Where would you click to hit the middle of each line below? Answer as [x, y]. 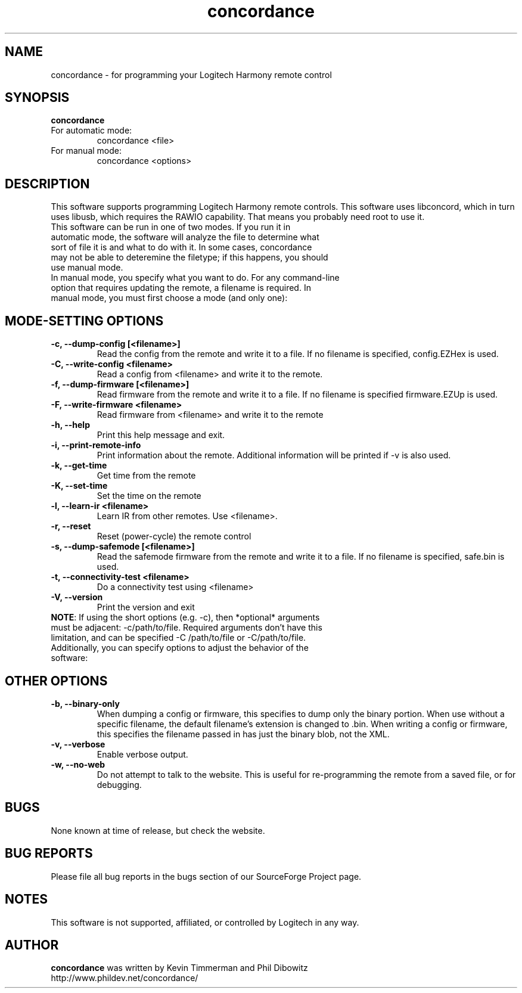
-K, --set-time [79, 486]
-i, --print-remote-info [96, 445]
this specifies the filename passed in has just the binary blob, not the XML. [243, 734]
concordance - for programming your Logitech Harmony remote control [191, 75]
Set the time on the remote [149, 496]
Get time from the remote [146, 476]
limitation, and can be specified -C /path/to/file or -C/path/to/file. [178, 638]
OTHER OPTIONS [56, 681]
